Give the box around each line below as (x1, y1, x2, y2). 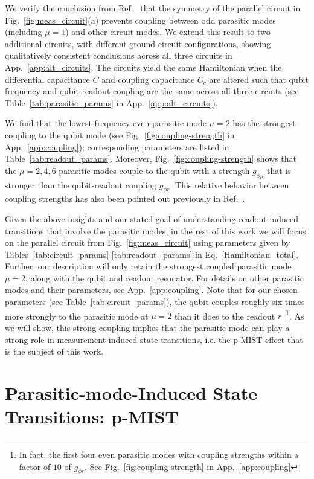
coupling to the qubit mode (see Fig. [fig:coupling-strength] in (5, 128, 235, 141)
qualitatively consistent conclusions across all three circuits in (5, 49, 232, 62)
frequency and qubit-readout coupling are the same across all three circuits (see (5, 85, 299, 97)
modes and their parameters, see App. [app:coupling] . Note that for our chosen (5, 283, 298, 296)
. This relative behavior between (170, 178, 289, 191)
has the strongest (232, 117, 296, 129)
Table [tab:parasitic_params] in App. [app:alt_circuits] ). (5, 96, 218, 109)
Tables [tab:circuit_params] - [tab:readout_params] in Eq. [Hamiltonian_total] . (5, 248, 299, 260)
